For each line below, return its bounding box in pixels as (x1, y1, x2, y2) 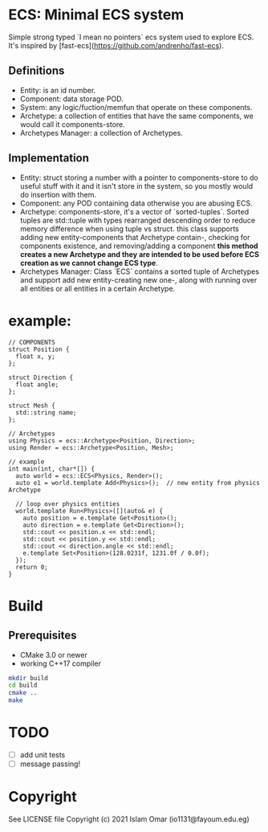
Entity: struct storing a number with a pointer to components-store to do (19, 173, 258, 182)
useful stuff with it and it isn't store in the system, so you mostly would (19, 181, 254, 190)
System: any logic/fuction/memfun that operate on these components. (19, 102, 253, 112)
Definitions (8, 64, 65, 78)
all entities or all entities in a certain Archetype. (19, 283, 176, 293)
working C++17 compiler (19, 659, 102, 668)
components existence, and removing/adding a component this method (19, 241, 258, 251)
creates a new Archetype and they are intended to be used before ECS (19, 249, 259, 259)
